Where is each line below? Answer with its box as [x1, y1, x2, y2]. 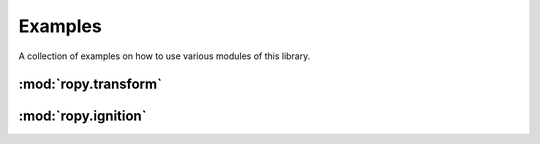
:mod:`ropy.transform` [18, 76, 162, 93]
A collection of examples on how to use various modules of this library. [18, 50, 311, 62]
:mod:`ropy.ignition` [18, 108, 147, 125]
